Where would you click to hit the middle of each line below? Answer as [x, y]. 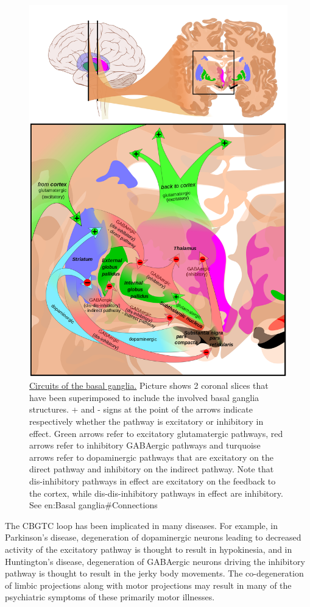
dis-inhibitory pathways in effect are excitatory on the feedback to [153, 481]
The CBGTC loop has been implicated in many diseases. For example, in [142, 525]
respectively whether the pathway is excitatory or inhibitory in [146, 421]
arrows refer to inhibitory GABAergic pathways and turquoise [145, 445]
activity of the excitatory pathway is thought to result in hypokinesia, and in [149, 549]
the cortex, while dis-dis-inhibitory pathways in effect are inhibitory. [156, 493]
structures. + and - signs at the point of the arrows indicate [141, 409]
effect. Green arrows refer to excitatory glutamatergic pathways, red [156, 433]
